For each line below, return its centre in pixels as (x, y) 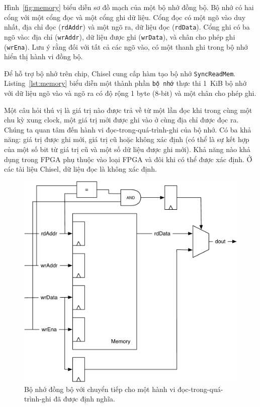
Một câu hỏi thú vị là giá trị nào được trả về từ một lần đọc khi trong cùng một (128, 110)
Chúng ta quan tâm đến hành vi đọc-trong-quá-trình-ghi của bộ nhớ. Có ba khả (128, 129)
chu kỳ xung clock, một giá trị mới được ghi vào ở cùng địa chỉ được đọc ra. (121, 120)
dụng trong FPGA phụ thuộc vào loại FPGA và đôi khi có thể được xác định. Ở (128, 159)
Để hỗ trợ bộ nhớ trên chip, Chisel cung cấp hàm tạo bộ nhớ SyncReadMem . (120, 73)
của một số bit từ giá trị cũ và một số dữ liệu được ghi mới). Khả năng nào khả (127, 149)
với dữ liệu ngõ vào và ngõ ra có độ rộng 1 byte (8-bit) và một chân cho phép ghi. (130, 93)
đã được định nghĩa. (84, 399)
